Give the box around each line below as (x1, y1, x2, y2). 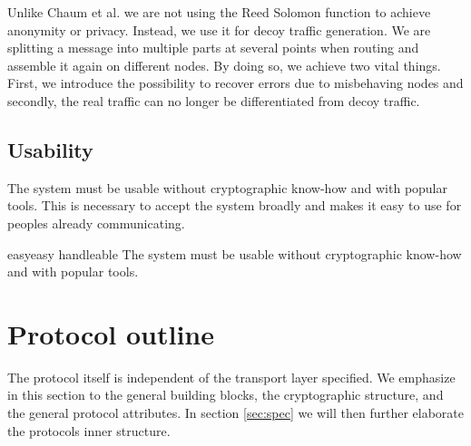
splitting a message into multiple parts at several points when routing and (7, 38, 419, 57)
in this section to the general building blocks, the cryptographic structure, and (7, 385, 444, 404)
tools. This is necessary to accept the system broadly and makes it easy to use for (7, 196, 462, 215)
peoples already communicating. (7, 213, 185, 232)
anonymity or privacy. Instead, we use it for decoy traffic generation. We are (7, 20, 431, 39)
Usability (7, 135, 93, 163)
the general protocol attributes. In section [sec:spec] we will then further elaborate (7, 403, 464, 422)
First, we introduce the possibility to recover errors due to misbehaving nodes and (7, 73, 464, 92)
